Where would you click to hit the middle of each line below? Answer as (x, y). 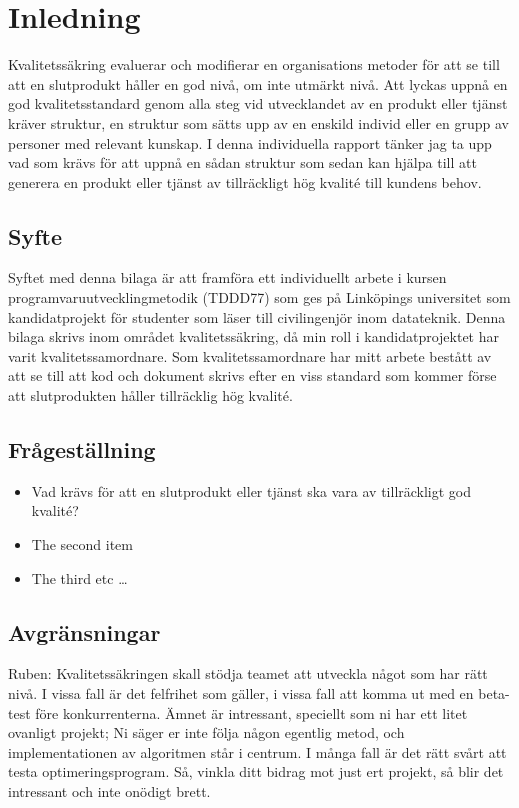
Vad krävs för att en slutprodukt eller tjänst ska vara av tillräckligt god (251, 490)
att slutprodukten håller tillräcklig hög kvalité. (150, 395)
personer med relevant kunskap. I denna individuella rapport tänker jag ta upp (250, 142)
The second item (82, 544)
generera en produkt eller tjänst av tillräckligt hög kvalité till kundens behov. (245, 181)
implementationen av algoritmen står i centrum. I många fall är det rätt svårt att (257, 751)
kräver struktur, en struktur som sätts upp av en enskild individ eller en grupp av (258, 122)
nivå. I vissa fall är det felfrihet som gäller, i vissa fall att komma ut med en (241, 693)
